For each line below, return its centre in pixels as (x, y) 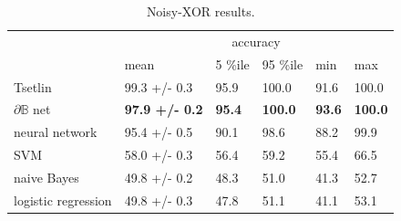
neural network (56, 132)
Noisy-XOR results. (200, 11)
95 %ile (283, 63)
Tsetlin (33, 86)
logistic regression (63, 200)
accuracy (256, 41)
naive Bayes (46, 177)
